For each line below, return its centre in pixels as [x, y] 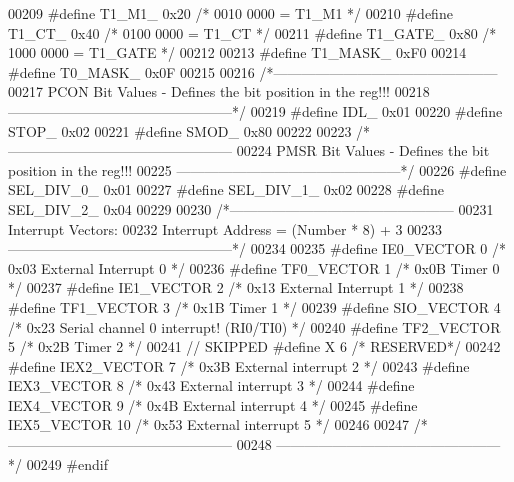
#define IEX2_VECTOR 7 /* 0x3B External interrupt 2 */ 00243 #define [239, 365]
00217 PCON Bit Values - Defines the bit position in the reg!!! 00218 [219, 91]
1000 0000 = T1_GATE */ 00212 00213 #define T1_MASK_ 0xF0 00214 [237, 52]
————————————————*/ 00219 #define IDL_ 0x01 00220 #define [255, 110]
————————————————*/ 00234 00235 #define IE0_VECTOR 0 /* [257, 248]
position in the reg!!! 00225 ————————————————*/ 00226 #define [257, 169]
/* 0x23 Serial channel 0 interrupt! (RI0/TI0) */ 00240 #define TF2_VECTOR [254, 326]
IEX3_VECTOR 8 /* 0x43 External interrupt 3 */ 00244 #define [211, 385]
